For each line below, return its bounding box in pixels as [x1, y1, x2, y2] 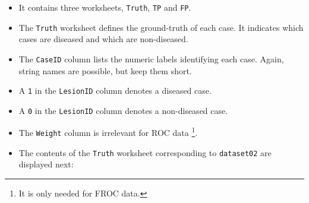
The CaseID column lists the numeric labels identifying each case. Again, [18, 52, 284, 65]
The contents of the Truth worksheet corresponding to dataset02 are [18, 146, 272, 158]
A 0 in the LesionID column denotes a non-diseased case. [18, 104, 228, 116]
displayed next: [18, 158, 74, 170]
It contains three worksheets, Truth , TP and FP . [18, 1, 191, 13]
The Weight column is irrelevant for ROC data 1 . [18, 125, 198, 139]
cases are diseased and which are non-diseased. [18, 33, 188, 45]
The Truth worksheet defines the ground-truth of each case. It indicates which [18, 21, 304, 33]
